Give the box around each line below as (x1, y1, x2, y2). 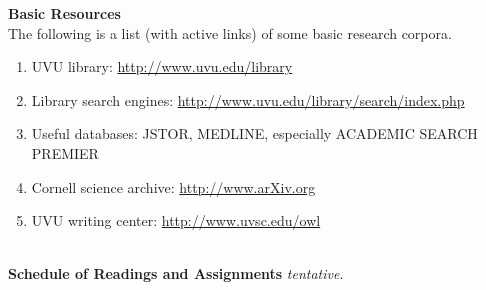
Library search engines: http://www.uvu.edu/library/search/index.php (31, 89, 465, 110)
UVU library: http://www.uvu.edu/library (31, 56, 293, 77)
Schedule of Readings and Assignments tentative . (8, 263, 344, 284)
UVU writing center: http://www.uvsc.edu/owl (31, 210, 321, 231)
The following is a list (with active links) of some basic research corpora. (8, 22, 452, 43)
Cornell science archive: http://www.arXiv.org (31, 176, 316, 197)
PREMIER (31, 142, 99, 163)
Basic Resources (8, 3, 121, 23)
